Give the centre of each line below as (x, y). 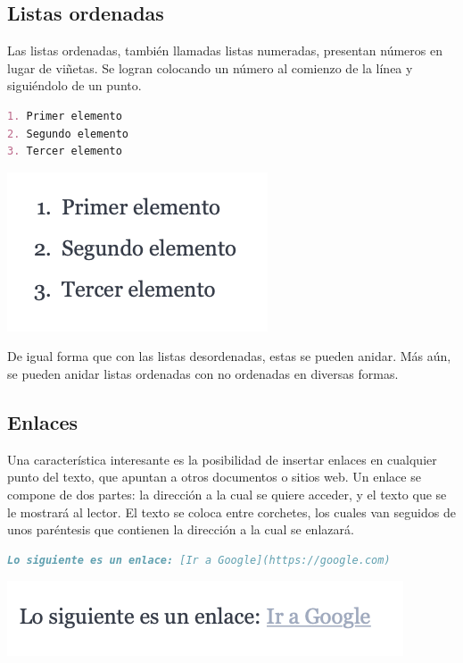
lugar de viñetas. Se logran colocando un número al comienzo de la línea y (210, 67)
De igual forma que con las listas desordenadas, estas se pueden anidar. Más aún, (229, 356)
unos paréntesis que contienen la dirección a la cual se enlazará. (181, 529)
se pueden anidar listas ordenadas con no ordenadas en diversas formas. (203, 373)
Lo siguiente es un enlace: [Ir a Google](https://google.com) (199, 560)
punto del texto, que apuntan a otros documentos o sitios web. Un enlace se (214, 477)
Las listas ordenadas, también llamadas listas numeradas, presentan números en (225, 50)
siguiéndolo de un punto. (74, 85)
